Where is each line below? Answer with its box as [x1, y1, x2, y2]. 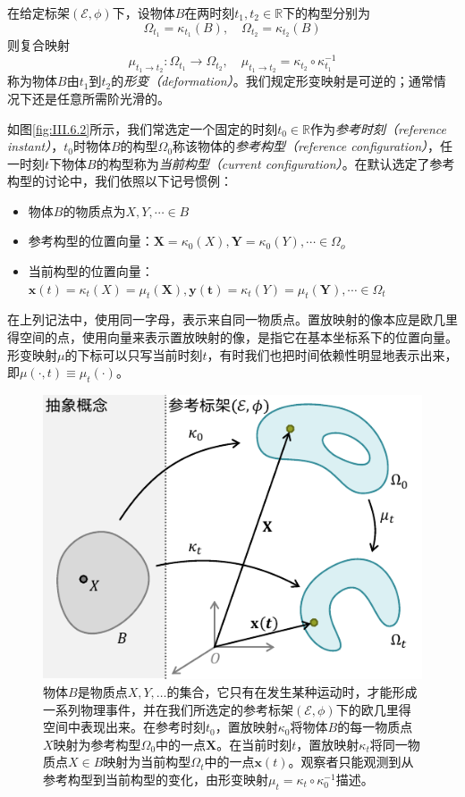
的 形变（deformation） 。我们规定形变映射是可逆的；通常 [111, 71, 434, 90]
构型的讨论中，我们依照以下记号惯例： [7, 172, 232, 190]
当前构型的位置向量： [28, 262, 154, 281]
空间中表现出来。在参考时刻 [43, 717, 206, 736]
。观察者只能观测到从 [288, 752, 414, 771]
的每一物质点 [337, 717, 413, 736]
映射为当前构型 [103, 752, 191, 771]
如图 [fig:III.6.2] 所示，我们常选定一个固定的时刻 [7, 119, 278, 138]
